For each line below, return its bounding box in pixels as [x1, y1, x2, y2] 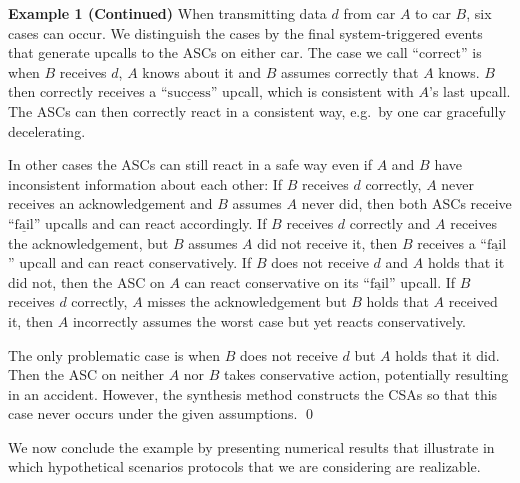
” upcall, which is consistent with [210, 81, 414, 102]
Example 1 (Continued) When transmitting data [8, 3, 327, 23]
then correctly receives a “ [8, 81, 168, 102]
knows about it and [142, 61, 262, 82]
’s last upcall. [429, 81, 511, 102]
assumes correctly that [280, 61, 419, 82]
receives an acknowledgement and [8, 193, 213, 214]
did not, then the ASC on [8, 271, 165, 292]
